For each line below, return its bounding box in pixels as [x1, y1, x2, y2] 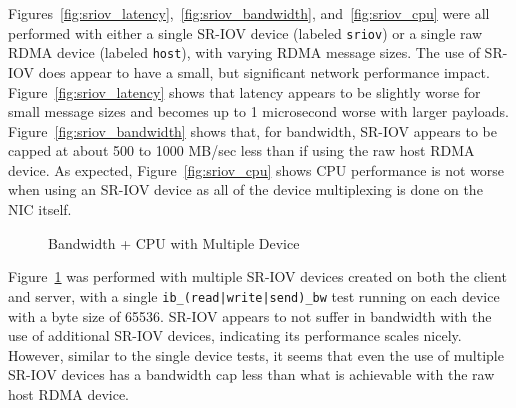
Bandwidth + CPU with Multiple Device [48, 232, 300, 253]
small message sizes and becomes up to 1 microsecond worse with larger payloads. [8, 101, 509, 122]
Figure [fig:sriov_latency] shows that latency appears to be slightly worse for [8, 81, 481, 102]
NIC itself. [8, 199, 72, 220]
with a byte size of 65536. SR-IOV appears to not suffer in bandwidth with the [8, 305, 492, 326]
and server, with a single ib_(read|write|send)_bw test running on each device [8, 285, 500, 306]
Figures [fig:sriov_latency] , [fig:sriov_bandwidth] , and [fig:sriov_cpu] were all [8, 3, 490, 23]
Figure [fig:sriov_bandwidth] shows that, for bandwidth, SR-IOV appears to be [8, 120, 498, 141]
